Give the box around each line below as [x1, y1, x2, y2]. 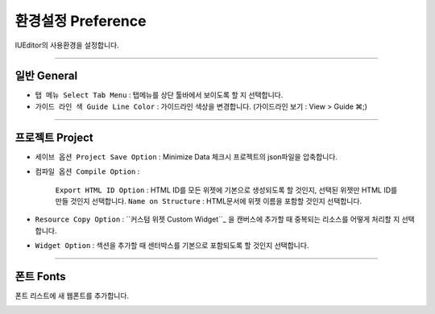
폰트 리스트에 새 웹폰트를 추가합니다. [14, 291, 129, 300]
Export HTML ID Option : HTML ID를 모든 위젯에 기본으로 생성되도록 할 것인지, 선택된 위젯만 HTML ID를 [55, 185, 398, 195]
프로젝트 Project [14, 130, 94, 144]
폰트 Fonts [14, 270, 66, 283]
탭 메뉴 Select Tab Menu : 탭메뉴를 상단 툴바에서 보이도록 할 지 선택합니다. [35, 90, 284, 100]
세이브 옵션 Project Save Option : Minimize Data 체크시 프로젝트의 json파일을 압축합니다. [35, 151, 338, 161]
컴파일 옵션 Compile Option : [35, 167, 140, 176]
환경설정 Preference [14, 12, 147, 30]
